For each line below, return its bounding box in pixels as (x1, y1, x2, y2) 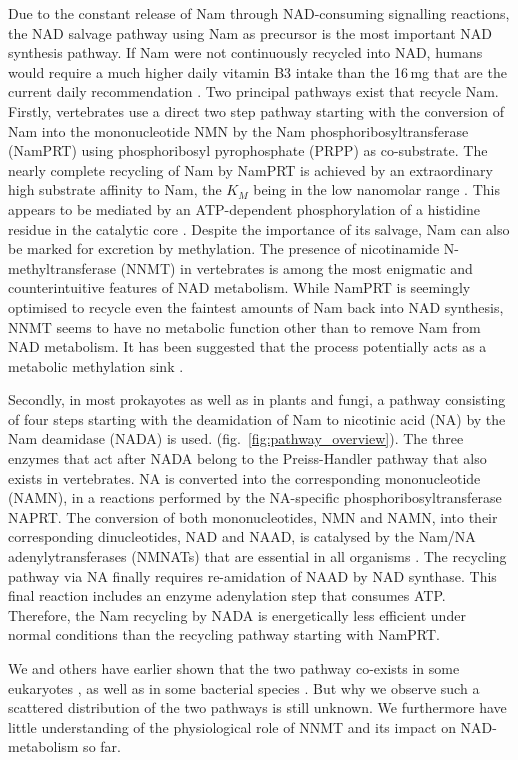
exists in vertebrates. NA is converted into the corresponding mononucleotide (8, 467, 481, 488)
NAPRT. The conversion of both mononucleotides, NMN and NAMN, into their (8, 506, 498, 527)
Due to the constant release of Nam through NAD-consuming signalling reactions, (8, 3, 510, 23)
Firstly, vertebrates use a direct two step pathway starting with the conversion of (8, 100, 504, 121)
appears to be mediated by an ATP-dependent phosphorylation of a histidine (8, 198, 480, 219)
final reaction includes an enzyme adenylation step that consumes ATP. (8, 585, 446, 606)
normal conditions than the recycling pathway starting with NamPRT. (8, 624, 440, 645)
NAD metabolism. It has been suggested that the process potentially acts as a (8, 336, 487, 357)
